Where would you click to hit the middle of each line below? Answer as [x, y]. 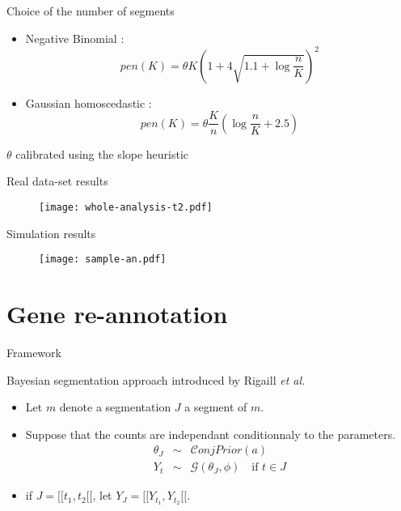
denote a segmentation [115, 407]
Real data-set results [57, 181]
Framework [34, 352]
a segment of [216, 407]
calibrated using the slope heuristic [102, 153]
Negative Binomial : [75, 38]
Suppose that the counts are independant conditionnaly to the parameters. [211, 434]
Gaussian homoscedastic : [89, 102]
